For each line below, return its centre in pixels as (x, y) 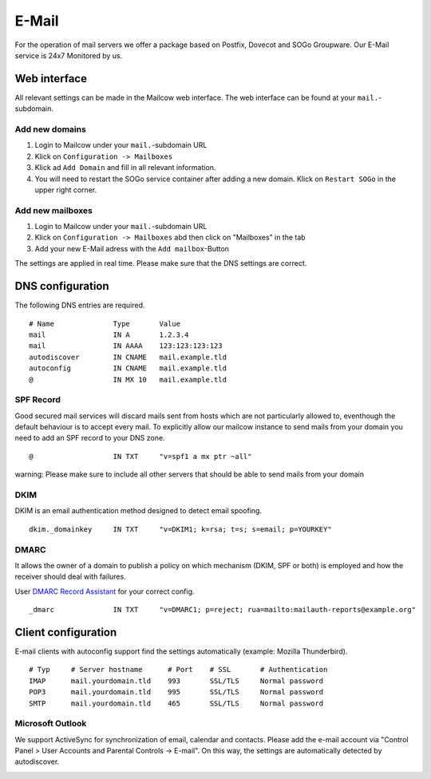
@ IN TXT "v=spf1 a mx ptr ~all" (140, 456)
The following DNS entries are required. (80, 305)
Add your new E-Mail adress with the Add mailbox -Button (132, 248)
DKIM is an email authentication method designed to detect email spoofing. (138, 511)
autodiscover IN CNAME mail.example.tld (128, 357)
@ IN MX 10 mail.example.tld (128, 380)
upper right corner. (66, 190)
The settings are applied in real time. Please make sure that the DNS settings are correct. (161, 263)
